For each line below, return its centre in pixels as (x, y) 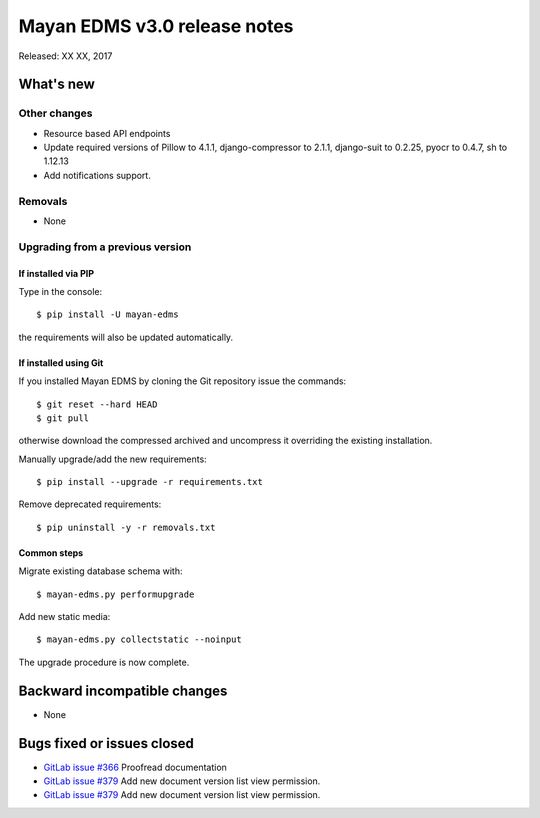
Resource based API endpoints (107, 133)
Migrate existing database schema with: (100, 571)
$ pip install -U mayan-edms (107, 314)
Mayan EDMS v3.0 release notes (156, 26)
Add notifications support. (97, 175)
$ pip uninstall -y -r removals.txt (126, 527)
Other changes (55, 113)
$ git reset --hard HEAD (97, 404)
